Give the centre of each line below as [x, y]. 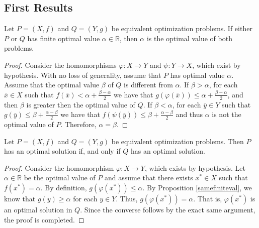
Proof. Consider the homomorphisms [60, 65]
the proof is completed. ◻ [44, 219]
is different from [148, 85]
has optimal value [197, 75]
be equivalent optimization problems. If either [182, 28]
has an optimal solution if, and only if [62, 151]
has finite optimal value [64, 38]
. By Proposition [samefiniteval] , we [197, 187]
